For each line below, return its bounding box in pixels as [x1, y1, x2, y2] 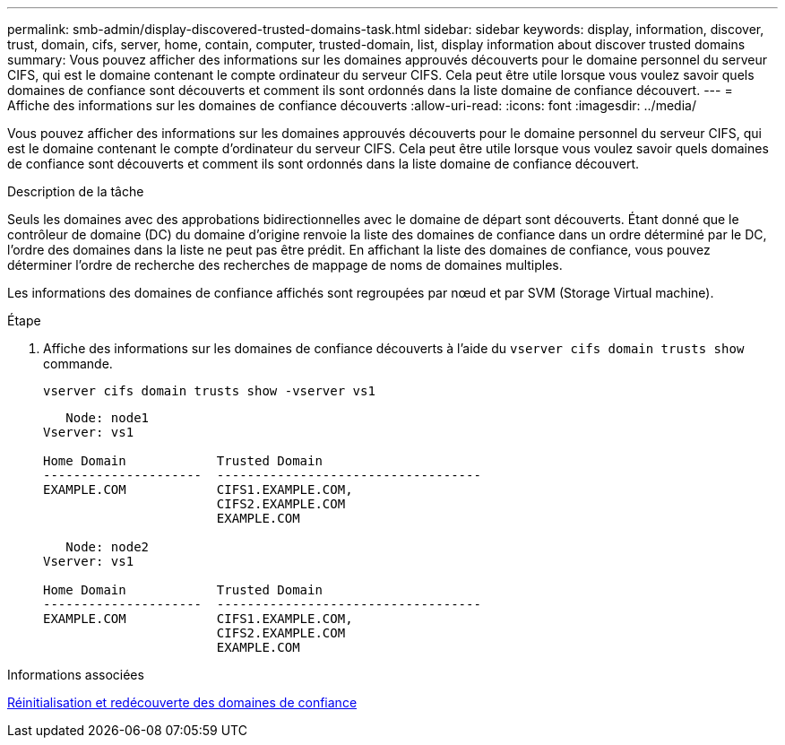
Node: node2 [65, 540, 150, 554]
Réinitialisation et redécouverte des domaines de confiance [7, 695, 358, 710]
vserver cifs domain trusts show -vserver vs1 [43, 384, 375, 398]
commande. [43, 356, 113, 371]
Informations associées [7, 667, 144, 682]
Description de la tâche [7, 184, 144, 199]
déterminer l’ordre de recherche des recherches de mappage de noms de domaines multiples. [7, 257, 563, 273]
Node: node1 [65, 411, 150, 425]
